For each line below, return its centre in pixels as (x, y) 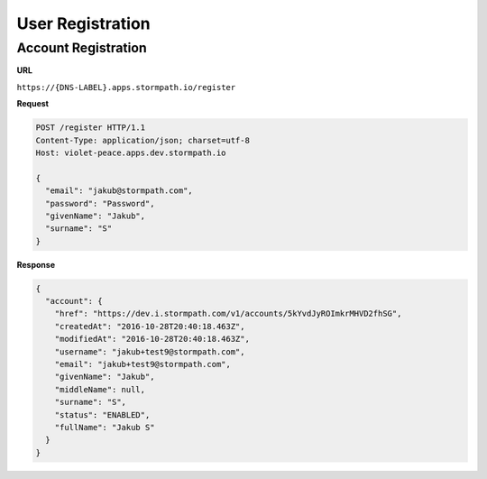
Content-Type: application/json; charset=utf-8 (142, 140)
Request (33, 104)
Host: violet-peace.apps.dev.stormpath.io (131, 152)
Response (36, 264)
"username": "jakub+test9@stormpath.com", (150, 351)
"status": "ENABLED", (102, 415)
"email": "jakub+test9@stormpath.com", (143, 364)
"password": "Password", (100, 203)
